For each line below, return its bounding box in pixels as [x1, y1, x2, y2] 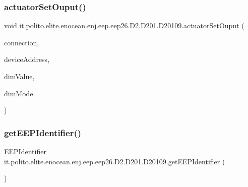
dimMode [4, 88, 33, 98]
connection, [4, 37, 39, 47]
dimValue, [4, 71, 35, 81]
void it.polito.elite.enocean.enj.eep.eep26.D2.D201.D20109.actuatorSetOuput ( [4, 20, 244, 31]
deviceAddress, [4, 54, 50, 65]
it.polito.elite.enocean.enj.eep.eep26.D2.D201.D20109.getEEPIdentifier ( [4, 156, 225, 166]
